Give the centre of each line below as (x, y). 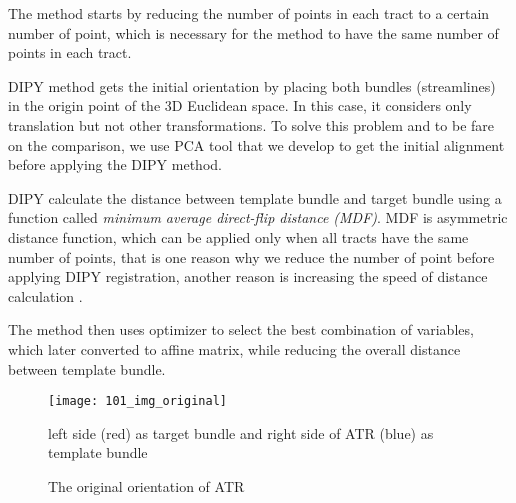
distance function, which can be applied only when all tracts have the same (238, 236)
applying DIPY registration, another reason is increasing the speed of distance (248, 276)
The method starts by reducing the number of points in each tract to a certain (249, 13)
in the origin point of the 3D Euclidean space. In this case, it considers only (240, 105)
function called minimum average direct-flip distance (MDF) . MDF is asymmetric (258, 217)
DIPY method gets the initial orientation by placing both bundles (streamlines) (252, 85)
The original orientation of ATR (146, 485)
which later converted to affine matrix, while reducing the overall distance (234, 348)
